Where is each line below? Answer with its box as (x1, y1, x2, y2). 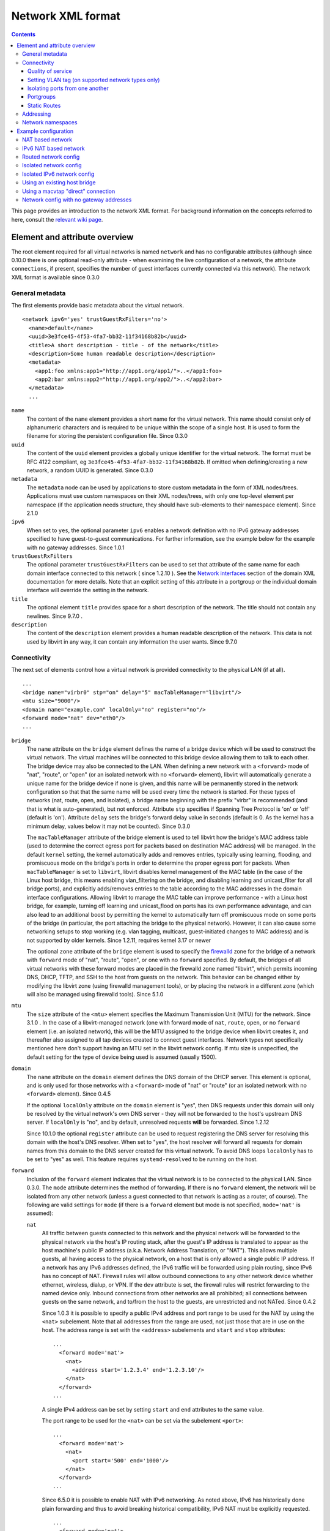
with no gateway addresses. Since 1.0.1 (26, 544, 125, 551)
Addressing (22, 110, 51, 118)
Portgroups (28, 93, 56, 100)
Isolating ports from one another (28, 85, 109, 92)
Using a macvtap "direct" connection (22, 187, 116, 195)
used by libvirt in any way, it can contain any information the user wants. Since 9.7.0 (26, 638, 238, 645)
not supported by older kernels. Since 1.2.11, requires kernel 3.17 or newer (26, 936, 211, 944)
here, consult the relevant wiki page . (11, 216, 103, 223)
